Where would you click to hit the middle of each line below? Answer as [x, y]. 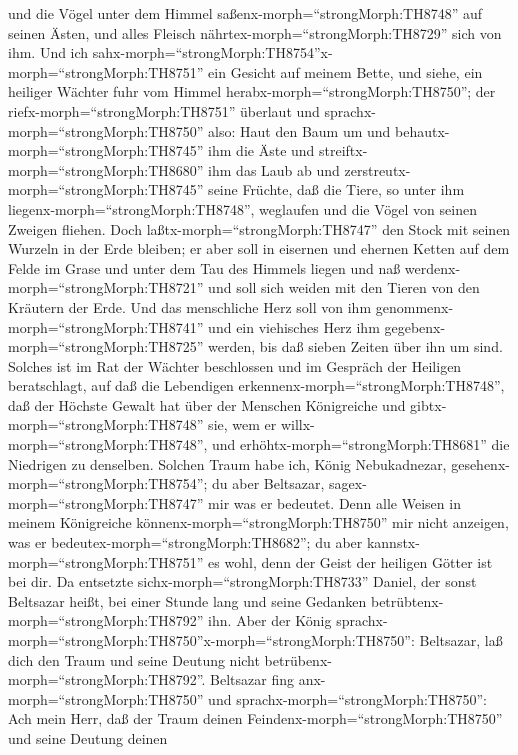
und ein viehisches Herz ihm [294, 326]
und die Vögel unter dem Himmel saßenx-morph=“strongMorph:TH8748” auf [245, 13]
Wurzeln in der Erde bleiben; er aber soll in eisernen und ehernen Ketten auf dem [259, 248]
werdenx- [432, 267]
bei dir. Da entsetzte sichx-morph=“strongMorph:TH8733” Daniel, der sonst [242, 581]
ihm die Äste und [261, 150]
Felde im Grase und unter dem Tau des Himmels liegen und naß [204, 267]
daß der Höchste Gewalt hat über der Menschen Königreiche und [207, 404]
